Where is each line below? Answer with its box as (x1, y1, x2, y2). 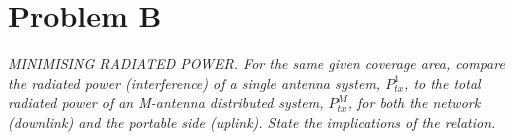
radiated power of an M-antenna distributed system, (8, 92, 324, 113)
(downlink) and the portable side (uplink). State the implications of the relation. (8, 111, 496, 132)
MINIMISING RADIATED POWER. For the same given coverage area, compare (8, 53, 505, 74)
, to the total (404, 72, 481, 93)
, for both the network (347, 92, 481, 113)
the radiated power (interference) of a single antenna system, (8, 72, 381, 93)
